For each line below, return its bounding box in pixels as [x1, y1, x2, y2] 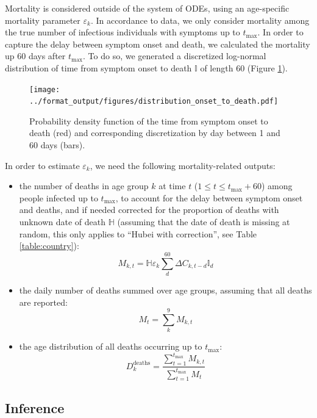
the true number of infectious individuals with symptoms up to [5, 26, 240, 38]
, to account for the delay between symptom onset [115, 191, 303, 204]
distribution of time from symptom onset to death [5, 61, 192, 74]
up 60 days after [5, 49, 66, 62]
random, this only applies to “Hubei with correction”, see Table [19, 227, 257, 240]
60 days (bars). [29, 139, 85, 151]
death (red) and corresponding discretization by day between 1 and [29, 126, 280, 139]
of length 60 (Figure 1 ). [200, 61, 288, 74]
